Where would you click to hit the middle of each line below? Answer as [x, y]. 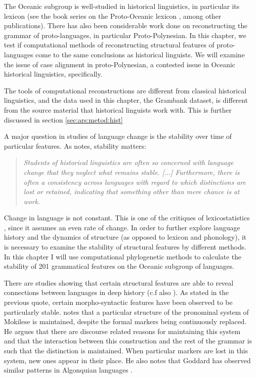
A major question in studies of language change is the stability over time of [118, 136]
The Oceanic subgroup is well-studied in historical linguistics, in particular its [122, 6]
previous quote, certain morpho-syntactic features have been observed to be [118, 302]
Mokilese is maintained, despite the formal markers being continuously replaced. [125, 321]
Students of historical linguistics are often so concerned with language [128, 162]
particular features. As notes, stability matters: [75, 146]
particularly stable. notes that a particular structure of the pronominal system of [127, 312]
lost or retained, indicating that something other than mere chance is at [131, 191]
